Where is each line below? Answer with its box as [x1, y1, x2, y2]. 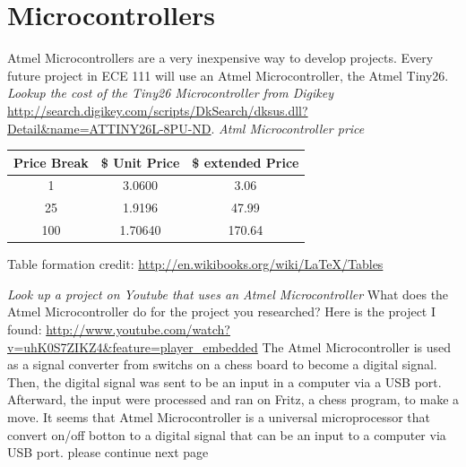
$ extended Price [192, 152, 299, 171]
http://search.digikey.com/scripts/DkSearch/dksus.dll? [7, 100, 308, 119]
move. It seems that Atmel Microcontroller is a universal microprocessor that [7, 407, 431, 426]
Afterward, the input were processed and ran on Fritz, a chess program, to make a [7, 390, 460, 409]
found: [7, 320, 42, 338]
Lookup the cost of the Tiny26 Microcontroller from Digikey [7, 83, 334, 102]
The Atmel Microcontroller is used [262, 337, 452, 356]
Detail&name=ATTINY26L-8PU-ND [7, 118, 211, 137]
